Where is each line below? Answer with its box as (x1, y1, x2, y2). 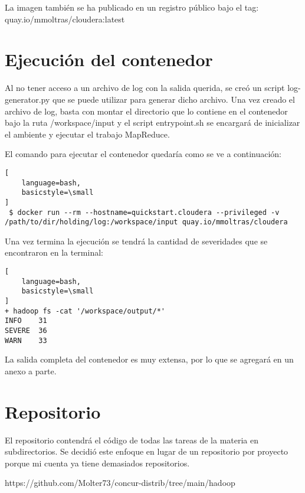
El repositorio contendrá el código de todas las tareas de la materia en (5, 433, 259, 446)
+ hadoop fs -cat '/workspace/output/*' (5, 306, 166, 315)
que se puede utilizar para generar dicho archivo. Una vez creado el (52, 93, 295, 105)
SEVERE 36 (5, 326, 47, 335)
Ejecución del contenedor (5, 47, 213, 71)
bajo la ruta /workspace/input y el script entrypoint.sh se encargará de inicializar (5, 116, 300, 129)
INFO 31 (5, 316, 47, 325)
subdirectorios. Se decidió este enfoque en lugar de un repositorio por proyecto (5, 445, 288, 458)
